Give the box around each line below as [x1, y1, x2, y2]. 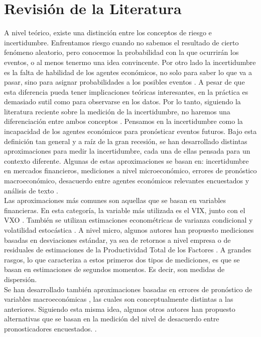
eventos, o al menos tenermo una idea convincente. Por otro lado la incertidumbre [4, 56, 256, 67]
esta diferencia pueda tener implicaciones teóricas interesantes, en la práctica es [4, 86, 248, 97]
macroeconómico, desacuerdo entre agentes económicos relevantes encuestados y [4, 175, 249, 186]
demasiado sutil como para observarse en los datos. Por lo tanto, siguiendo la [4, 96, 241, 107]
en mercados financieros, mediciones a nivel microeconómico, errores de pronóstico [4, 165, 257, 176]
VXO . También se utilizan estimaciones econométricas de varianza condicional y [4, 215, 253, 225]
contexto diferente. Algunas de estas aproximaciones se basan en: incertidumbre [4, 155, 249, 166]
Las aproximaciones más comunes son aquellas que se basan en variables [4, 195, 226, 206]
